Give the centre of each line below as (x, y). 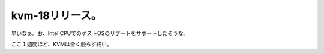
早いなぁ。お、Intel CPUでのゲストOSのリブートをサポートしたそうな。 (100, 33)
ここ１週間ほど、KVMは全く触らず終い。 (61, 44)
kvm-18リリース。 (56, 15)
